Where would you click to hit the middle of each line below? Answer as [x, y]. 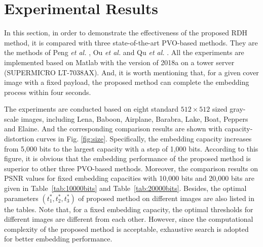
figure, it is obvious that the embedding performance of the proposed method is [127, 158]
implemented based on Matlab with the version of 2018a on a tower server [119, 62]
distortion [19, 139]
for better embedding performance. [58, 239]
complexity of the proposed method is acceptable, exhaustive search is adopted [126, 229]
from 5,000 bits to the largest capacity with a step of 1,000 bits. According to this [131, 148]
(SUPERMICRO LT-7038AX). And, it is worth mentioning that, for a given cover [131, 72]
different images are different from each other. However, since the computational [129, 219]
